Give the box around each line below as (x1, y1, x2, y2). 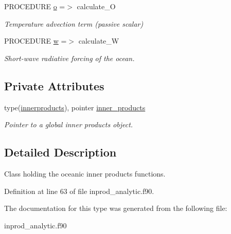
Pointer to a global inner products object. (4, 119, 133, 130)
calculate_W (78, 35, 119, 46)
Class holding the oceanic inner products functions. (4, 168, 166, 179)
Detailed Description (4, 144, 117, 160)
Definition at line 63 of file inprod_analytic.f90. (4, 185, 154, 196)
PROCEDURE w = (4, 35, 67, 46)
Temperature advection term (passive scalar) (4, 18, 144, 29)
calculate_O (77, 1, 116, 11)
